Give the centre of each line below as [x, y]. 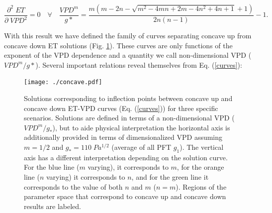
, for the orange [200, 167]
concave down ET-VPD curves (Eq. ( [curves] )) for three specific [121, 108]
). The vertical [202, 147]
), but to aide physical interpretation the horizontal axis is [141, 127]
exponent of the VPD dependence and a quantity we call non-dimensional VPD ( [128, 55]
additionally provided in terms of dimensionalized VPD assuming [123, 137]
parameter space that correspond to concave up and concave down [125, 196]
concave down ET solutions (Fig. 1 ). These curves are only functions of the [118, 45]
